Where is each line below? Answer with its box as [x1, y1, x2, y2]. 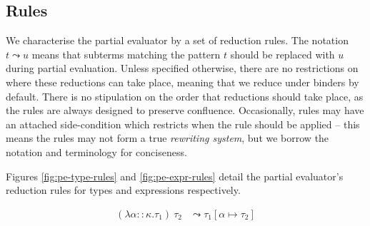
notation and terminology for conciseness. [6, 144, 187, 159]
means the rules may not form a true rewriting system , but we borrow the [6, 130, 329, 145]
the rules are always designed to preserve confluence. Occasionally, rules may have [6, 103, 364, 118]
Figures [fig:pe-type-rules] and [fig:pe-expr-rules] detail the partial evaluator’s [6, 168, 344, 183]
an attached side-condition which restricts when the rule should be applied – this [6, 116, 360, 131]
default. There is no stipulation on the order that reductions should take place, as [6, 88, 364, 103]
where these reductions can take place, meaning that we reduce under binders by [6, 74, 359, 89]
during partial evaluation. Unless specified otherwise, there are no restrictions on [6, 61, 359, 76]
